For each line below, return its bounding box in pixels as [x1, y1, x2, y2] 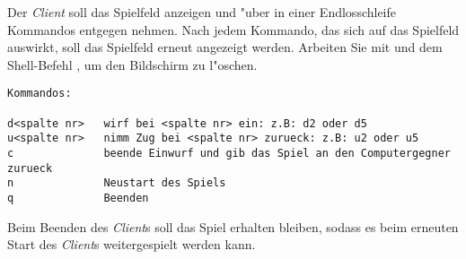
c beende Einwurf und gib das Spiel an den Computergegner [7, 147, 451, 160]
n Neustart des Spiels [7, 177, 226, 190]
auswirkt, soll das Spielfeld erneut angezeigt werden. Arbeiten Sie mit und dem [7, 38, 443, 56]
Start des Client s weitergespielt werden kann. [7, 235, 256, 254]
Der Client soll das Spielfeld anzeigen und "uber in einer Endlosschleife [7, 3, 397, 21]
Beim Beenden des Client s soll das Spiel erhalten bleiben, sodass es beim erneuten [7, 217, 459, 236]
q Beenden [7, 191, 149, 204]
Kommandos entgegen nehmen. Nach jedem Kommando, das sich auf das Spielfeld [7, 20, 460, 39]
